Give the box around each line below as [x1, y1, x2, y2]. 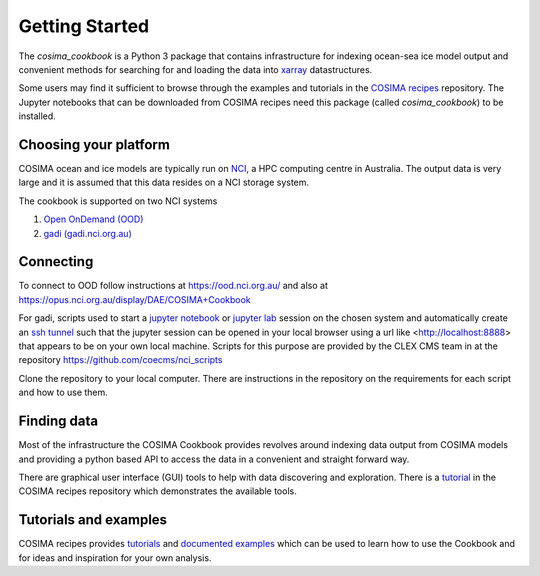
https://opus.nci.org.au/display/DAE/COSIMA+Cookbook [18, 293, 251, 305]
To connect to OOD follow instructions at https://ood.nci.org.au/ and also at [18, 280, 329, 292]
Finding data [18, 413, 99, 430]
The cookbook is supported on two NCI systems [18, 195, 218, 207]
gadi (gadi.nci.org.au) [43, 227, 132, 239]
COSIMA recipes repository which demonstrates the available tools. [18, 485, 297, 497]
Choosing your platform [18, 136, 170, 153]
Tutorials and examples [18, 511, 168, 529]
